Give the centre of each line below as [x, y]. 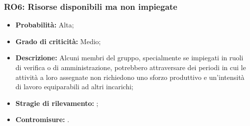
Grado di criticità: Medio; [58, 41]
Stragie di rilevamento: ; [57, 103]
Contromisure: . [42, 119]
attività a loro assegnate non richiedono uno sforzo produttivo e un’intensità [130, 77]
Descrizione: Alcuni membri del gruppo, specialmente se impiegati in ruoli [129, 58]
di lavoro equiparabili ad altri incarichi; [74, 87]
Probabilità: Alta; [45, 25]
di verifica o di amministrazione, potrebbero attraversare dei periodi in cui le [131, 67]
